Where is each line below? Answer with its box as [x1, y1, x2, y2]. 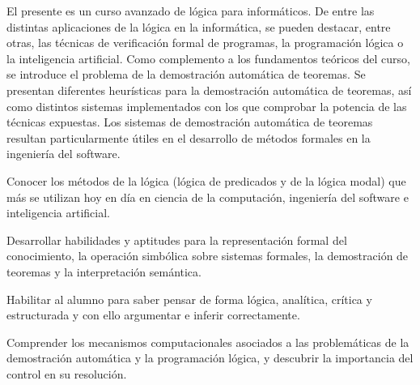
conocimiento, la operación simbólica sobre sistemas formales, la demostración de [6, 247, 409, 264]
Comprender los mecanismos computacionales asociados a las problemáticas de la [6, 333, 409, 350]
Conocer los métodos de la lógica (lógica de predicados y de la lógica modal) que [6, 172, 406, 189]
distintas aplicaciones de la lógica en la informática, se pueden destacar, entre [6, 18, 391, 35]
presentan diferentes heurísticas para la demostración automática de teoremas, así [6, 81, 412, 98]
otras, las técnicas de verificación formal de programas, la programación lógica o [6, 34, 404, 51]
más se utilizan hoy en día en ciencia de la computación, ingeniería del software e [6, 188, 409, 205]
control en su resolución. [6, 365, 127, 382]
